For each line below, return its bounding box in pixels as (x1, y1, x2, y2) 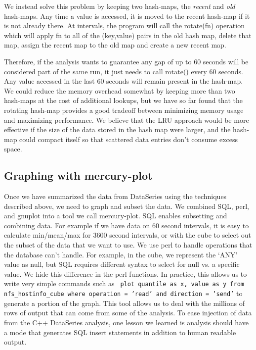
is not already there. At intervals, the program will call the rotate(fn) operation (4, 20, 245, 31)
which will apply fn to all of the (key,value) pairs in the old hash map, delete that (4, 30, 252, 40)
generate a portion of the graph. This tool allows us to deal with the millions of (4, 298, 245, 308)
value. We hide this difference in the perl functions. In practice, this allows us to (4, 268, 247, 279)
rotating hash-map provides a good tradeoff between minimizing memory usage (4, 104, 244, 115)
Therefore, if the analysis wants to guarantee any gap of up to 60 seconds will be (4, 56, 249, 66)
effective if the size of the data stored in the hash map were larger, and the (4, 124, 231, 135)
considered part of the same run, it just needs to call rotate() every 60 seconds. (4, 66, 244, 76)
